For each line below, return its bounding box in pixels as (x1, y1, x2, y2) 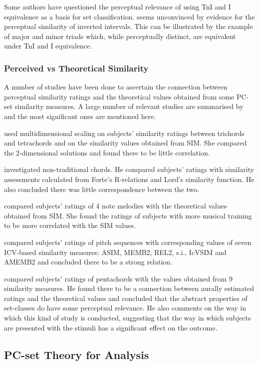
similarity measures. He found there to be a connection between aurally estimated (4, 283, 254, 293)
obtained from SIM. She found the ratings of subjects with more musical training (4, 210, 252, 220)
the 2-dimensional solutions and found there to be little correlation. (4, 147, 210, 157)
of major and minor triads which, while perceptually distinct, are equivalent (4, 30, 236, 41)
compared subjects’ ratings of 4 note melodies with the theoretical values (4, 200, 227, 211)
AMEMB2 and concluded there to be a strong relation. (4, 256, 172, 267)
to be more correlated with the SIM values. (4, 220, 136, 230)
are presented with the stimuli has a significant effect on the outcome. (4, 322, 218, 332)
